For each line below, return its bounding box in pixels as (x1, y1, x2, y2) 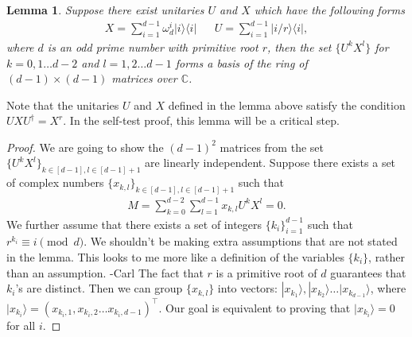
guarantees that (330, 264, 406, 281)
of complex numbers (6, 174, 104, 191)
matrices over (111, 70, 177, 87)
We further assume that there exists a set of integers (6, 215, 262, 232)
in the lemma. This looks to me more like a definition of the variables (6, 248, 344, 265)
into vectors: (217, 280, 278, 296)
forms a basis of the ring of (175, 54, 308, 71)
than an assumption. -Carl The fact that (6, 264, 204, 281)
